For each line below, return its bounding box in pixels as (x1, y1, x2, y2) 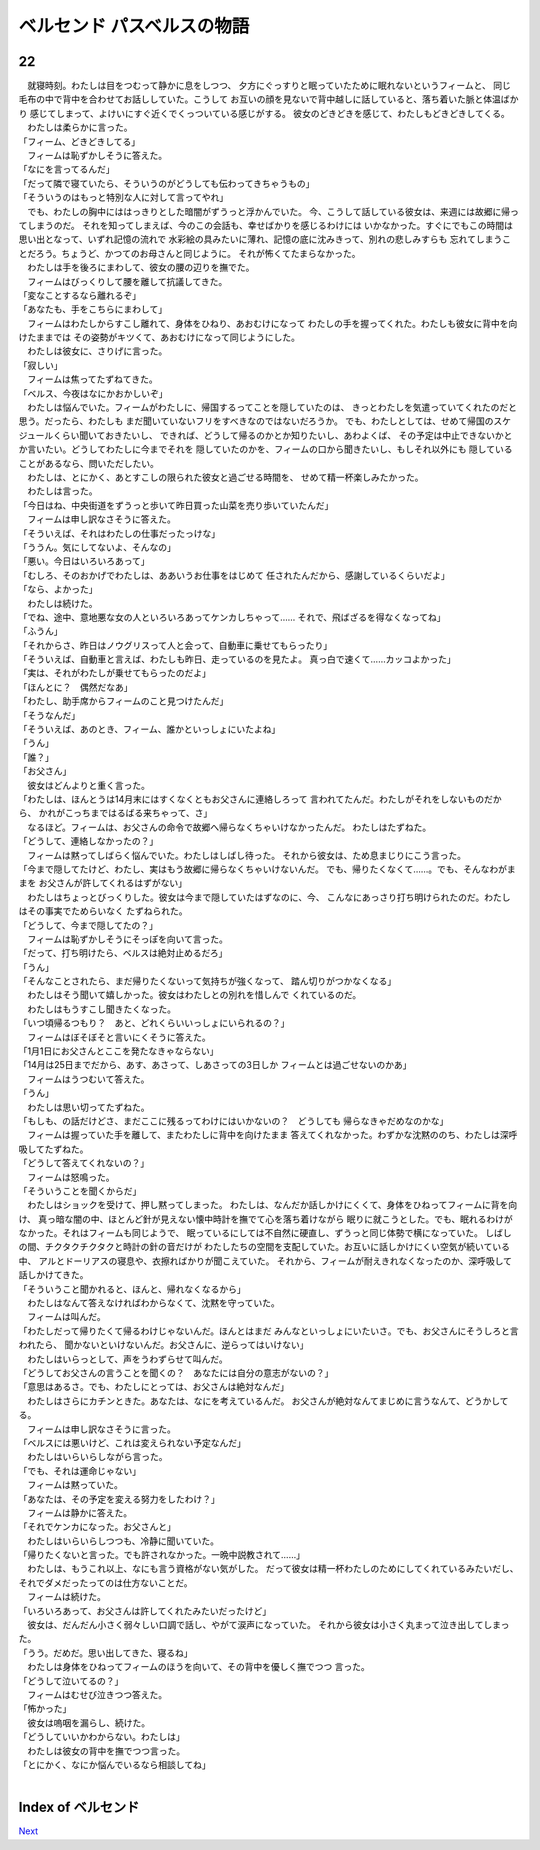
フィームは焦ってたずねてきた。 (26, 373, 159, 385)
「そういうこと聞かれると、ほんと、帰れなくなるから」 (18, 1283, 246, 1295)
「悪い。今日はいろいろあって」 (18, 555, 150, 567)
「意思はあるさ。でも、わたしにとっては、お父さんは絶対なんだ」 (18, 1381, 290, 1393)
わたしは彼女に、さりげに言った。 (26, 345, 168, 357)
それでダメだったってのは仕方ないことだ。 (18, 1576, 194, 1589)
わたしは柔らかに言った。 (26, 121, 133, 134)
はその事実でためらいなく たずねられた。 (18, 905, 188, 917)
